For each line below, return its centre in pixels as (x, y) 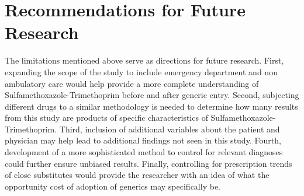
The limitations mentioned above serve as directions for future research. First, (144, 60)
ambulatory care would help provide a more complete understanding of (132, 83)
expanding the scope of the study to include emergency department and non (141, 71)
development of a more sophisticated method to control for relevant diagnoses (144, 152)
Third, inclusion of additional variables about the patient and (170, 129)
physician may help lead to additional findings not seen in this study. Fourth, (143, 140)
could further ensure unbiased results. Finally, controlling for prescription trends (148, 163)
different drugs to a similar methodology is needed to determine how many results (151, 106)
